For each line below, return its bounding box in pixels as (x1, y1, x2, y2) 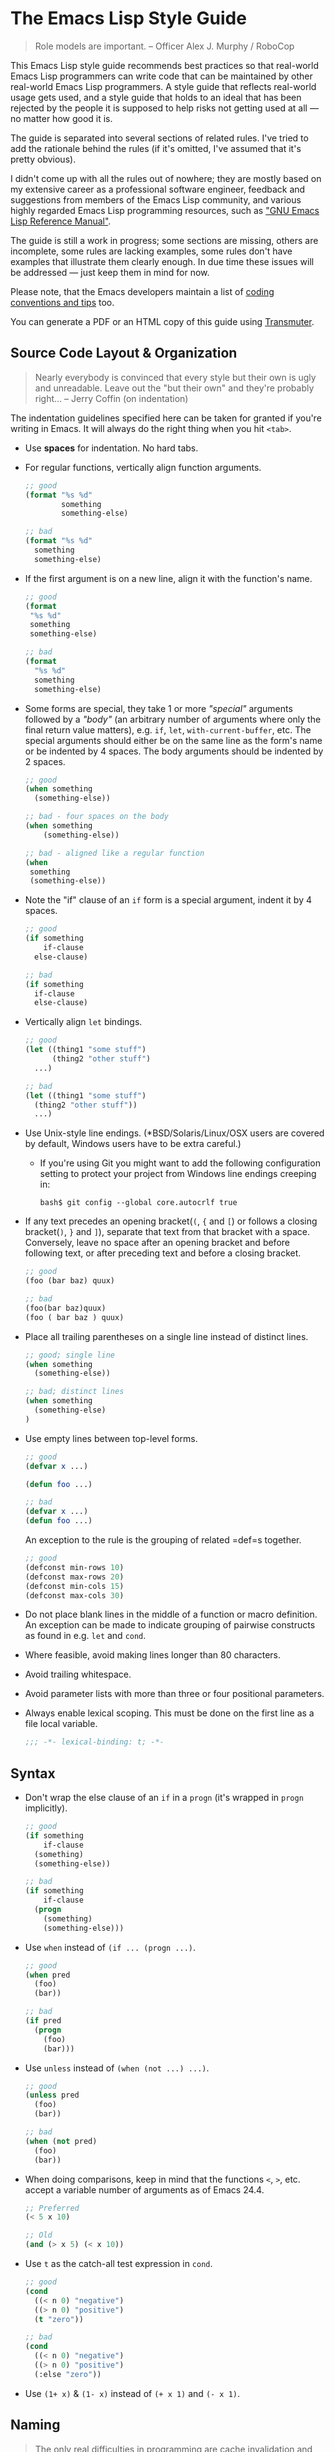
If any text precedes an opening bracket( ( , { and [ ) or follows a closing (24, 1215, 318, 1227)
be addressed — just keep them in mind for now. (10, 266, 210, 278)
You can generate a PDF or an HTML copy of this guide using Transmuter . (10, 315, 315, 327)
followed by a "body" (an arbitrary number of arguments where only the (24, 713, 322, 725)
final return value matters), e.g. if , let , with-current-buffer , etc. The (24, 723, 312, 736)
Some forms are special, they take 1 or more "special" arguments (24, 702, 293, 714)
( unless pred (24, 2090, 80, 2101)
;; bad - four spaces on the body (24, 812, 169, 822)
